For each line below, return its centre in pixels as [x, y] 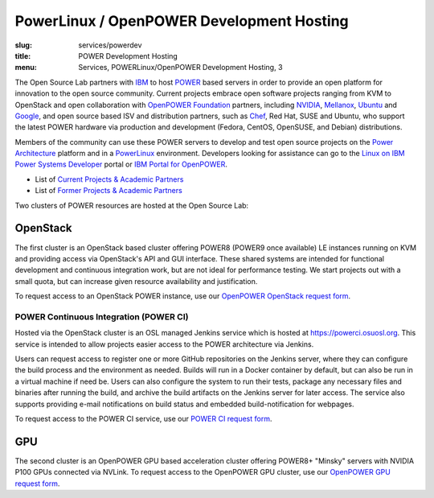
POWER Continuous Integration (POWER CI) [102, 316]
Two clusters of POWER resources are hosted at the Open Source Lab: [132, 205]
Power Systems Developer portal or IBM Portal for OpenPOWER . [121, 164]
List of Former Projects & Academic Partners [108, 191]
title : [23, 56]
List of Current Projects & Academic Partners [109, 179]
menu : [26, 68]
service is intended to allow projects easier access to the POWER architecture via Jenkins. [164, 344]
